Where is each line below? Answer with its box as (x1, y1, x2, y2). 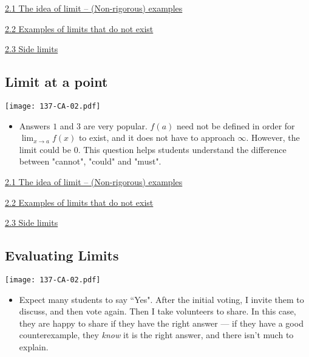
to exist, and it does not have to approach (78, 131, 235, 144)
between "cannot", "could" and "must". (19, 155, 161, 168)
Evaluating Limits (5, 246, 119, 265)
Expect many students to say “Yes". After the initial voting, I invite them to (19, 293, 304, 305)
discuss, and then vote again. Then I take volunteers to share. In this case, (19, 305, 296, 318)
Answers (19, 119, 50, 132)
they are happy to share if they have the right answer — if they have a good (19, 316, 304, 329)
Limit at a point (5, 72, 108, 91)
